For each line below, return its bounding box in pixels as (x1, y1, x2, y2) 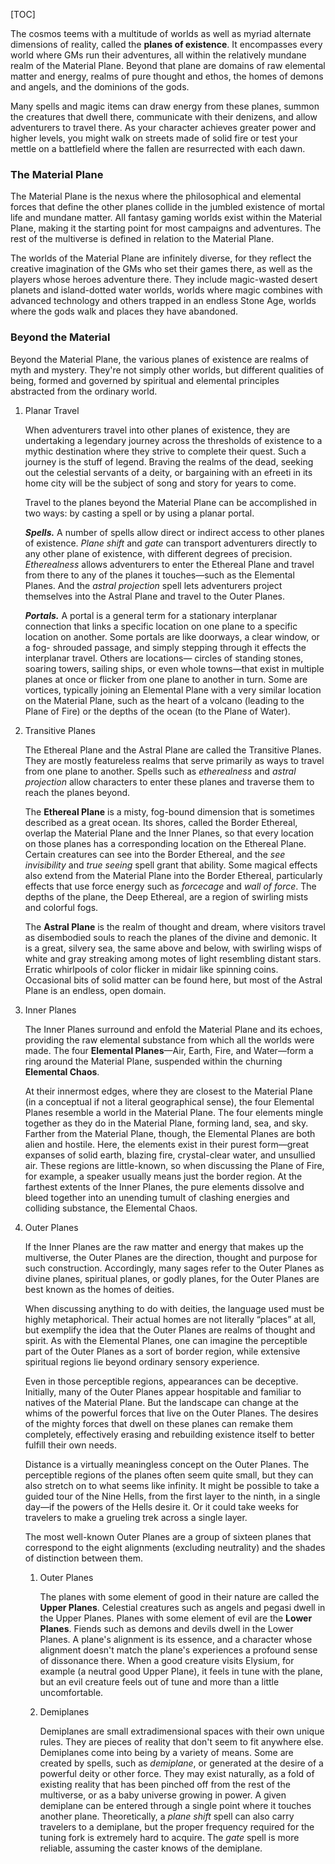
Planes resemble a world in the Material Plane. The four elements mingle (24, 1106, 324, 1118)
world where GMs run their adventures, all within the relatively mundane (10, 49, 307, 61)
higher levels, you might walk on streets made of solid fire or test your (10, 132, 298, 144)
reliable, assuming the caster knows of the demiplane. (39, 1842, 263, 1854)
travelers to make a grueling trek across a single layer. (24, 1511, 248, 1523)
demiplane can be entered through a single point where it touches (39, 1799, 312, 1811)
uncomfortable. (39, 1686, 104, 1698)
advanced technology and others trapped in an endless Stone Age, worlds (10, 295, 317, 307)
